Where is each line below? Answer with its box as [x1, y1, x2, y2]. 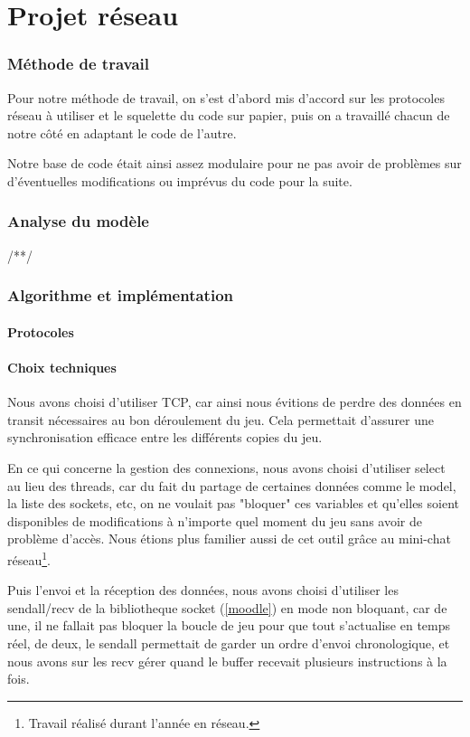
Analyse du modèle [7, 210, 149, 232]
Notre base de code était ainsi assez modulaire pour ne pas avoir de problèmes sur [7, 154, 462, 173]
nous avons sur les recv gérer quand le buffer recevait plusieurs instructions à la [7, 651, 447, 670]
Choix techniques [7, 358, 117, 376]
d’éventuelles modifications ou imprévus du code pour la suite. [7, 171, 352, 190]
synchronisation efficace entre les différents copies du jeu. [7, 428, 323, 447]
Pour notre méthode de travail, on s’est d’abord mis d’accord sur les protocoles [7, 88, 445, 107]
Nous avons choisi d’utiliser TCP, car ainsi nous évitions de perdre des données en [7, 392, 462, 411]
